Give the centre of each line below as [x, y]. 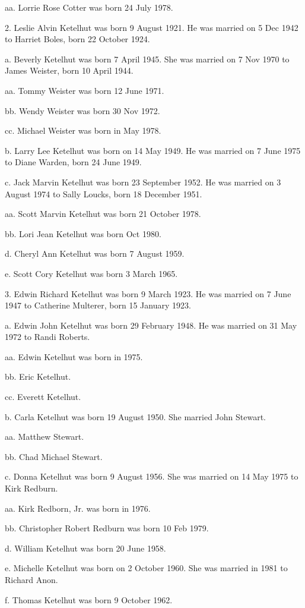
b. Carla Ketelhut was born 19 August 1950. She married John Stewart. [136, 416]
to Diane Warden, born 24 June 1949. [73, 162]
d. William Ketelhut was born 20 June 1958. [85, 548]
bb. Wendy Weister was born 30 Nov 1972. [82, 110]
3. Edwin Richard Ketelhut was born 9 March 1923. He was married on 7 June [148, 293]
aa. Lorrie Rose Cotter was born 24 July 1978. [89, 7]
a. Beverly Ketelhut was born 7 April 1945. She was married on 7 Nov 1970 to [147, 59]
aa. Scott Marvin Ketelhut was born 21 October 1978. [103, 214]
